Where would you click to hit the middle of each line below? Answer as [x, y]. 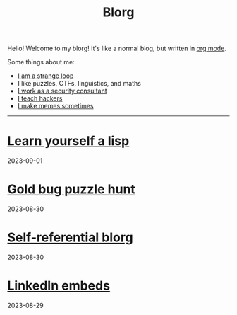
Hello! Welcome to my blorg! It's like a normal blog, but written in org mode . [117, 48]
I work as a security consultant [62, 91]
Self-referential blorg [70, 237]
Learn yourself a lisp [68, 141]
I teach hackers [40, 98]
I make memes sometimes [55, 106]
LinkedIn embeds [59, 286]
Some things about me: [41, 62]
